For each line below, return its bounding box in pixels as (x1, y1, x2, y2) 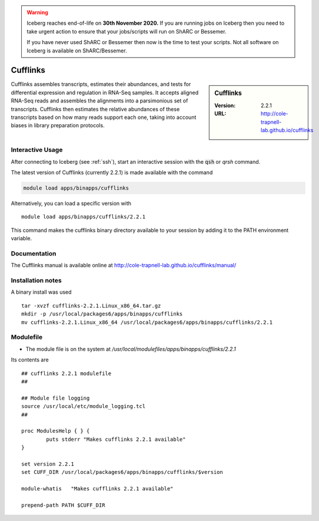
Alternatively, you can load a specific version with (11, 200, 132, 207)
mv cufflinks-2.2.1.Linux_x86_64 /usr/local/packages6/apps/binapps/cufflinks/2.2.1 (21, 318, 273, 326)
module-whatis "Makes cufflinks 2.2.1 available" (21, 486, 174, 492)
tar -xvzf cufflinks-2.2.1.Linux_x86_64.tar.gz (21, 302, 161, 309)
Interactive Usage (11, 146, 63, 154)
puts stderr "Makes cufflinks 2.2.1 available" (46, 436, 186, 443)
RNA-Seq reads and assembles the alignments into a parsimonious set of (11, 97, 188, 104)
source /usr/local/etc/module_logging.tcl (21, 403, 146, 410)
